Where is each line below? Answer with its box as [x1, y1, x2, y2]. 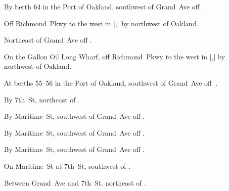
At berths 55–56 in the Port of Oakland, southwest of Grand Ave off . [4, 77, 218, 88]
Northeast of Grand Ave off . [4, 35, 92, 45]
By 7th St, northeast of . [4, 94, 80, 104]
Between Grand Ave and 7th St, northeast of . [4, 177, 146, 188]
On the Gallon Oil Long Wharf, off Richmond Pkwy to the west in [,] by [4, 51, 225, 61]
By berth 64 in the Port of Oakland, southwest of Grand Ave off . [4, 1, 205, 11]
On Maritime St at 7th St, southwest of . [4, 160, 131, 171]
